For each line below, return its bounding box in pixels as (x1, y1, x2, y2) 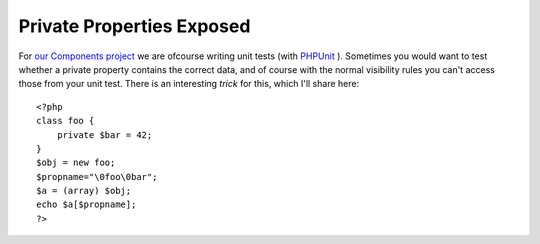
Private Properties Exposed (18, 15, 251, 37)
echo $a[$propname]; (36, 199, 137, 210)
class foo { (36, 115, 95, 127)
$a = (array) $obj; (36, 185, 132, 197)
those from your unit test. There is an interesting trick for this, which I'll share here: (18, 78, 360, 90)
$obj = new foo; (36, 157, 116, 169)
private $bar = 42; (56, 129, 153, 140)
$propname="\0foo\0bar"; (36, 171, 158, 182)
